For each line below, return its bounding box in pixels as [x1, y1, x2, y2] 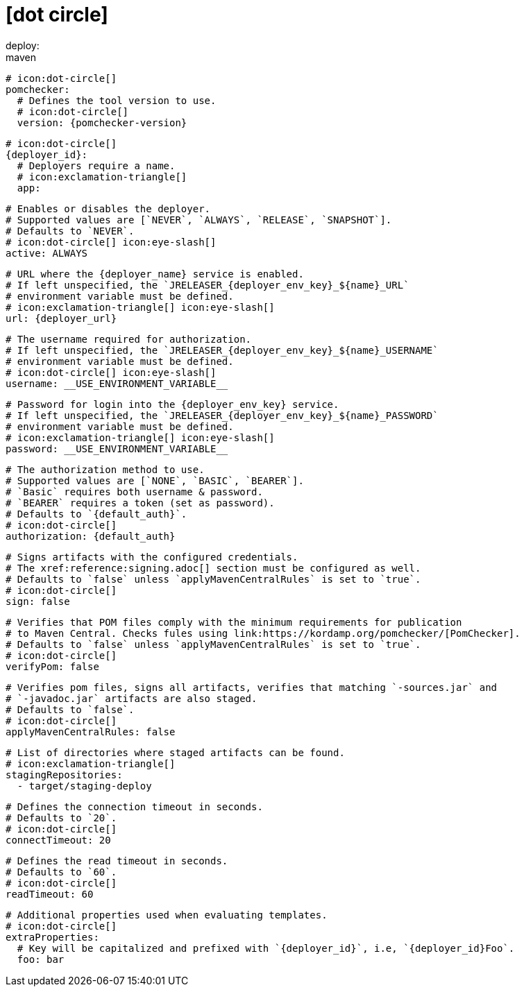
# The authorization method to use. [6, 463, 205, 475]
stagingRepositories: [6, 769, 123, 780]
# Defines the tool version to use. [17, 94, 217, 106]
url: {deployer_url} [6, 312, 117, 324]
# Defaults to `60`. [6, 866, 117, 878]
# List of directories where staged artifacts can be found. [6, 746, 345, 758]
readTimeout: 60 [6, 888, 94, 900]
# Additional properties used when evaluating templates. [6, 909, 328, 921]
